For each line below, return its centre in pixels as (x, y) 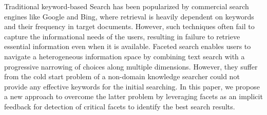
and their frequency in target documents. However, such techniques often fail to (129, 26)
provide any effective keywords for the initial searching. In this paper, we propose (132, 86)
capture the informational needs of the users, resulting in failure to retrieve (122, 36)
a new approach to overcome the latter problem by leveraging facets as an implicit (133, 96)
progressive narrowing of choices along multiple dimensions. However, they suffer (131, 66)
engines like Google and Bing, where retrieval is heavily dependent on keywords (129, 16)
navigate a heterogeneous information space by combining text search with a (125, 56)
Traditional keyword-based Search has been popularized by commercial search (127, 6)
